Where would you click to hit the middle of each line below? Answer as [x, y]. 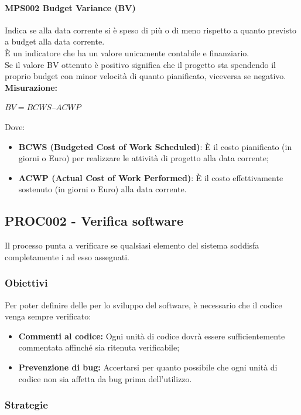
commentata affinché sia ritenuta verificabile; [99, 347]
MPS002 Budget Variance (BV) [70, 7]
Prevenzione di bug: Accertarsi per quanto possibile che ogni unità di [148, 367]
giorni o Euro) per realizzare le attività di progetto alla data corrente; [143, 158]
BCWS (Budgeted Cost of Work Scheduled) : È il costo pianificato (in [155, 146]
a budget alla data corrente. [55, 41]
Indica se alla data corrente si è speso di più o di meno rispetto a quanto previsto [150, 30]
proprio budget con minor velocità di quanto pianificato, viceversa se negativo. [146, 76]
